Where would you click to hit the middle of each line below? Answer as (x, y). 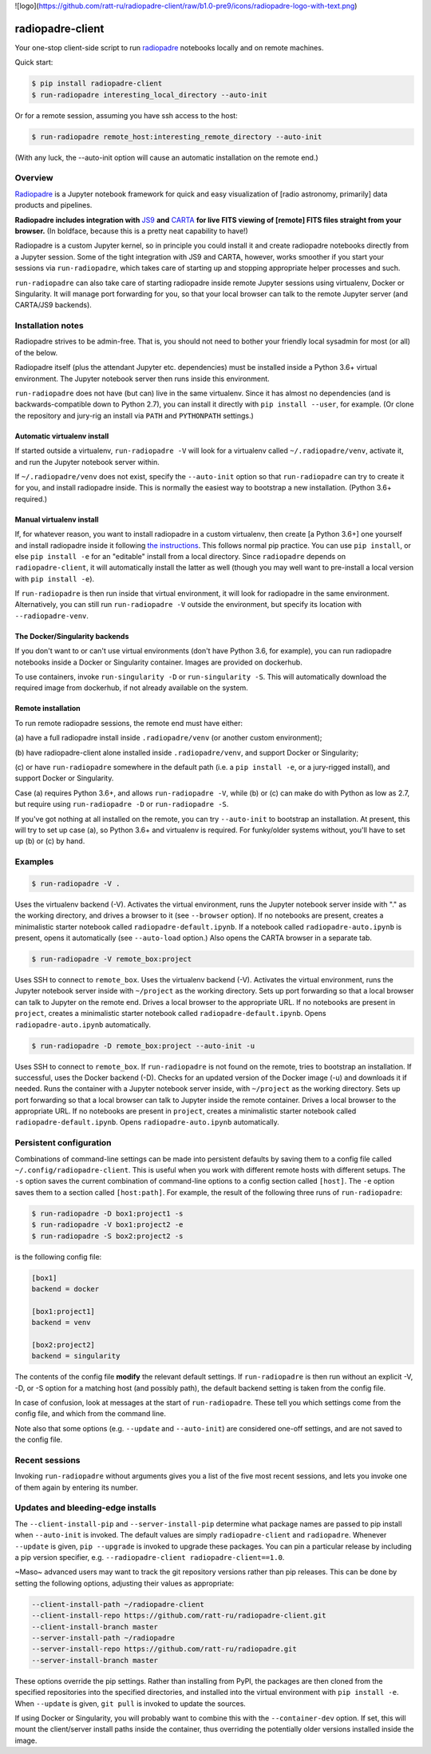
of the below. (36, 352)
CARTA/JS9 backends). (53, 305)
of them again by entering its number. (77, 1487)
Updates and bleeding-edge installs (86, 1508)
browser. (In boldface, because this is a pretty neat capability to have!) (132, 231)
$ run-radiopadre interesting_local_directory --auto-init (149, 95)
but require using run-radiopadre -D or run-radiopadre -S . (122, 804)
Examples (34, 862)
